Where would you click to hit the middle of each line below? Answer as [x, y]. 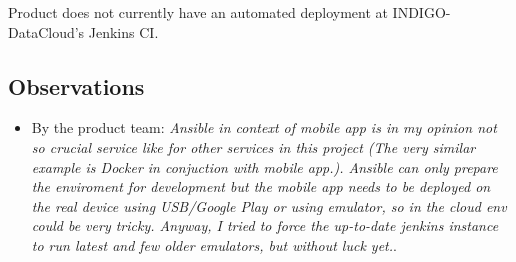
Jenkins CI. [123, 31]
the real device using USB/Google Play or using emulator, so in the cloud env [269, 205]
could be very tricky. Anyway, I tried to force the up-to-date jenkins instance [265, 225]
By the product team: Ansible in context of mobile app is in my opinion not [264, 127]
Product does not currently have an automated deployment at [198, 12]
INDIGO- [421, 12]
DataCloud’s [46, 31]
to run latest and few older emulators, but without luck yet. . [214, 244]
